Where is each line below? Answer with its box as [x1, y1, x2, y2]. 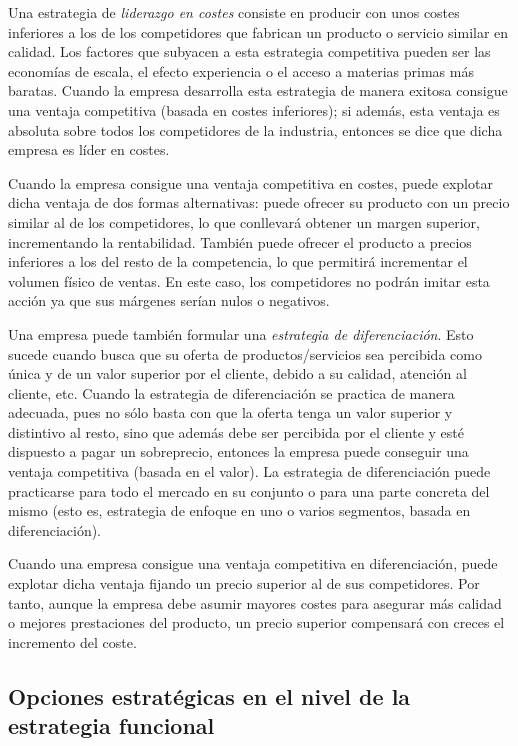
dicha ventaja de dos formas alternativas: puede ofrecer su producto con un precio [8, 192, 510, 213]
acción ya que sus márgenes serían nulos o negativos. [8, 290, 330, 311]
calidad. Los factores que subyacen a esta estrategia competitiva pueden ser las [8, 41, 491, 62]
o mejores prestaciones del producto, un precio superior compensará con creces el [8, 612, 505, 633]
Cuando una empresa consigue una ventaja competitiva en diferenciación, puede [8, 553, 498, 574]
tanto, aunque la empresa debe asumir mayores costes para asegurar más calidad [8, 592, 502, 613]
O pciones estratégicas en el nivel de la [8, 680, 411, 711]
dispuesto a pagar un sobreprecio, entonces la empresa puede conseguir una [8, 441, 469, 462]
